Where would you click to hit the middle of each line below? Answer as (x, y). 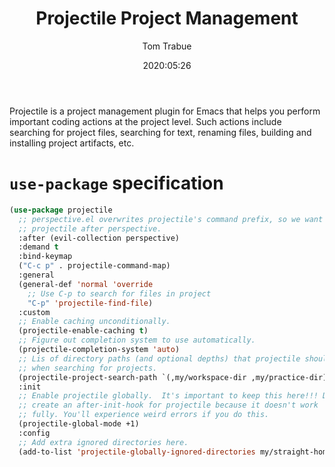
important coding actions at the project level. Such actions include (145, 121)
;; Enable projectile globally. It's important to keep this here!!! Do (175, 396)
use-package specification (116, 183)
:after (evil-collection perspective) (99, 238)
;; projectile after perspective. (90, 228)
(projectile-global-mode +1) (79, 424)
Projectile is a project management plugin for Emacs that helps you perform (165, 111)
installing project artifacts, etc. (72, 143)
